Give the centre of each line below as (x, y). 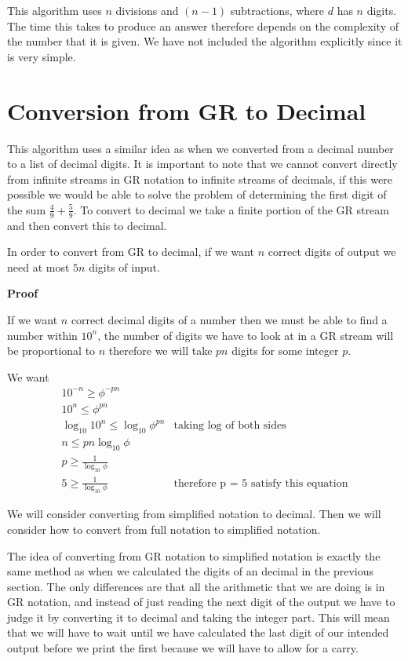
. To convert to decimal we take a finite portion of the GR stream (231, 209)
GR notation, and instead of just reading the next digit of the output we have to (201, 602)
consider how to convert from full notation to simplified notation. (164, 529)
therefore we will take (160, 351)
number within (42, 335)
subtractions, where (277, 10)
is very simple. (42, 56)
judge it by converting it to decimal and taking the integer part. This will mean (199, 617)
